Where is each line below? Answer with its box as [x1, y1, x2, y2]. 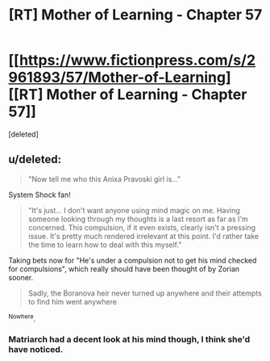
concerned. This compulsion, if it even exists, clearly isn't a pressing [27, 222, 256, 232]
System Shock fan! [8, 190, 71, 199]
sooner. [8, 272, 34, 282]
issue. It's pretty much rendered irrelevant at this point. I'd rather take [27, 231, 260, 241]
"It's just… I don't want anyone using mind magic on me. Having [27, 205, 240, 215]
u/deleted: [8, 153, 62, 166]
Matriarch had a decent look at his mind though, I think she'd [8, 334, 251, 345]
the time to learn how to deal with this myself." [27, 240, 182, 250]
